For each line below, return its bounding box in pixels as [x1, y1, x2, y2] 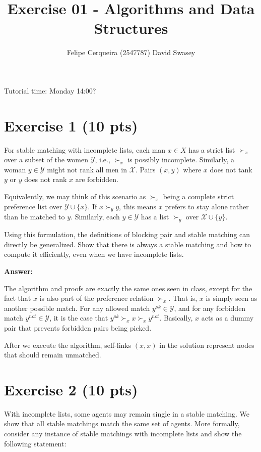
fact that [4, 293, 31, 303]
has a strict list [188, 144, 235, 155]
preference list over [4, 201, 62, 211]
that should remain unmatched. [4, 349, 101, 360]
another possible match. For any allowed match [4, 302, 150, 313]
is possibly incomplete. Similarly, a [127, 154, 235, 165]
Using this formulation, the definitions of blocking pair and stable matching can [4, 229, 250, 240]
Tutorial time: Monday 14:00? [4, 85, 96, 96]
